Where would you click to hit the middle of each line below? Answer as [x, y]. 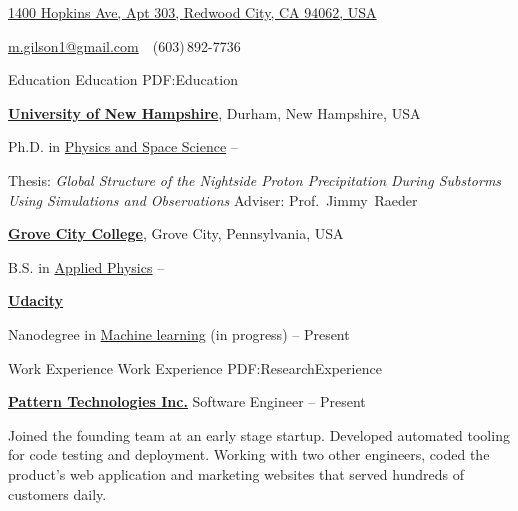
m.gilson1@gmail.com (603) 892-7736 [124, 45]
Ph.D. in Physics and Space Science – [123, 146]
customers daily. [57, 493]
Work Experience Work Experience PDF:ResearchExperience [195, 367]
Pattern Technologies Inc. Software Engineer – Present [187, 401]
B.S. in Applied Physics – [86, 266]
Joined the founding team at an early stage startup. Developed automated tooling [259, 434]
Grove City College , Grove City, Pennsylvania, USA [176, 233]
